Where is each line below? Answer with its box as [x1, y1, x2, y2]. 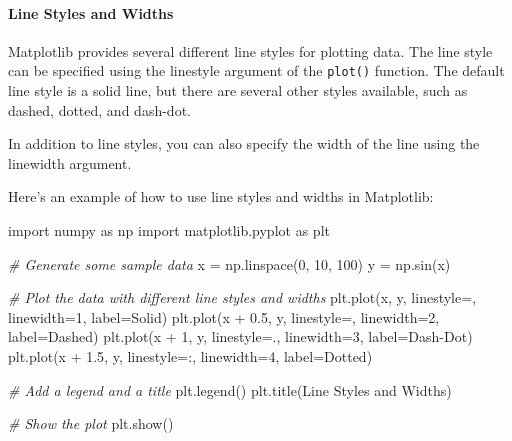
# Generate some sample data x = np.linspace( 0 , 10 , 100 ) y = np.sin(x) [8, 253, 451, 274]
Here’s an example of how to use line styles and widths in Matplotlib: [8, 186, 434, 207]
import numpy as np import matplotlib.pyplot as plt [8, 220, 330, 241]
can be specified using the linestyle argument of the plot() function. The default [8, 60, 505, 81]
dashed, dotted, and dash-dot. [8, 99, 191, 120]
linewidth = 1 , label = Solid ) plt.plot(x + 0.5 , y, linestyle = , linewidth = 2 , [8, 306, 440, 327]
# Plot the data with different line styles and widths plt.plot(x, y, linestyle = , [8, 287, 477, 308]
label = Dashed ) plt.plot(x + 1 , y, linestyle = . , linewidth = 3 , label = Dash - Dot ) [8, 326, 473, 347]
